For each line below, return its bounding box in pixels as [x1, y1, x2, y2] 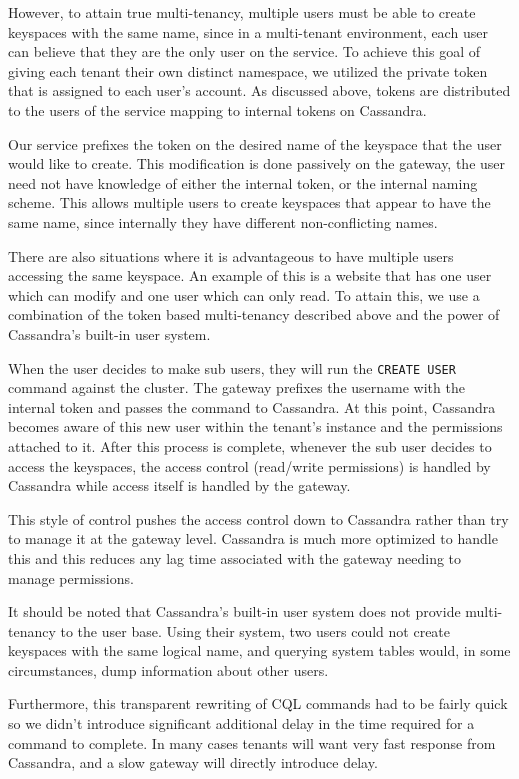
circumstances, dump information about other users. [8, 659, 329, 680]
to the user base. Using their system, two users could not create [60, 620, 451, 641]
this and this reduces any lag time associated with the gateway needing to [8, 547, 462, 568]
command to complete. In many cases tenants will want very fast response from [8, 732, 496, 753]
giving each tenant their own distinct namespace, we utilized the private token [8, 60, 488, 81]
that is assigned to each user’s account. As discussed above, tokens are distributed [8, 80, 511, 101]
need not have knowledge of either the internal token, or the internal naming [8, 172, 478, 193]
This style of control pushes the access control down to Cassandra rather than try [8, 508, 509, 529]
